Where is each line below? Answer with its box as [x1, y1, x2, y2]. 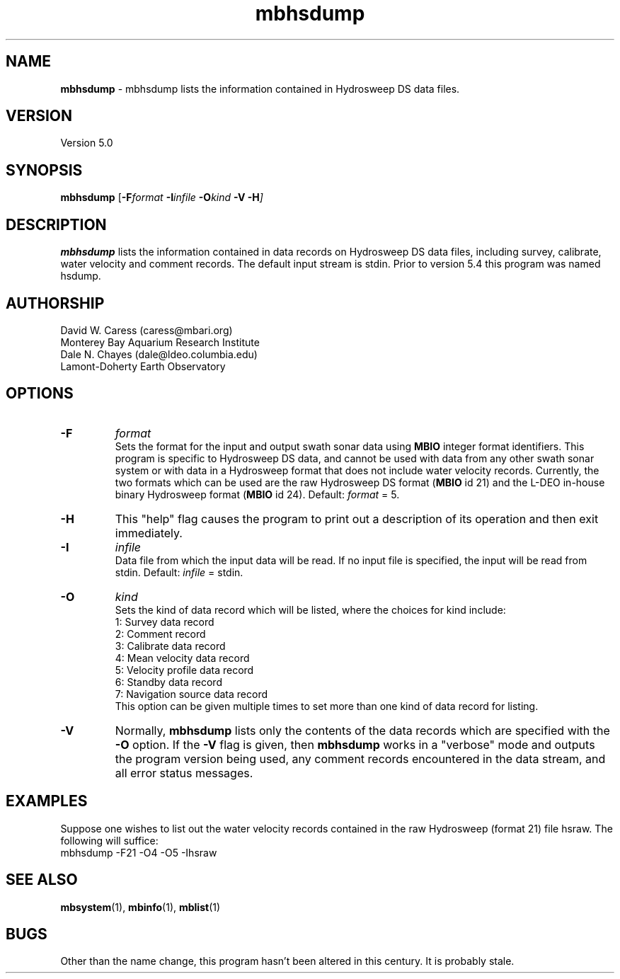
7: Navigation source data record [115, 687, 268, 700]
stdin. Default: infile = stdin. [115, 566, 243, 578]
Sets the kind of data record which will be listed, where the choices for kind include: [115, 603, 506, 616]
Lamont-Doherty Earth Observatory [60, 360, 226, 372]
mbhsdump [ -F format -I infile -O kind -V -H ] [60, 191, 263, 204]
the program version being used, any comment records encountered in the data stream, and [115, 751, 606, 766]
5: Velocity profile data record [115, 663, 254, 676]
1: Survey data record [115, 615, 214, 628]
